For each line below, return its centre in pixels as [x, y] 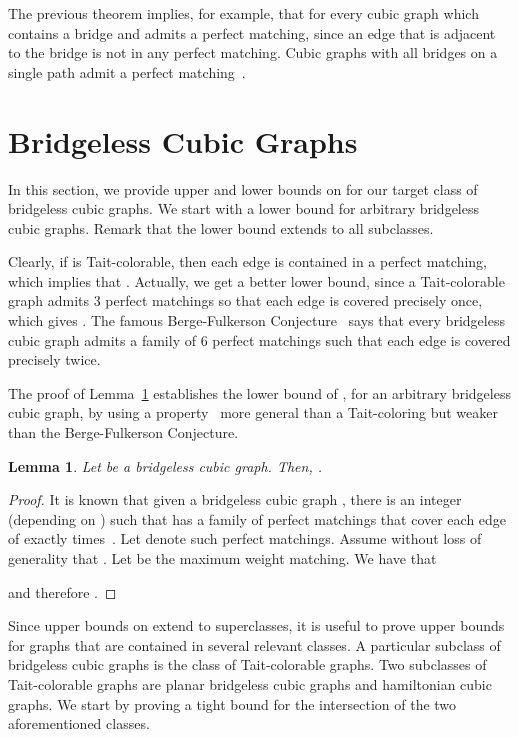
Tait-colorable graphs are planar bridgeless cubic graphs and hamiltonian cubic [250, 683]
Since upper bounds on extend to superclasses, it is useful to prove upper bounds [256, 625]
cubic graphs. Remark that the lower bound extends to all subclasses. [221, 227]
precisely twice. [54, 359]
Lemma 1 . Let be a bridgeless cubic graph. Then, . [165, 465]
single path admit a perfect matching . [127, 71]
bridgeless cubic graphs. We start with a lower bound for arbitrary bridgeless [244, 208]
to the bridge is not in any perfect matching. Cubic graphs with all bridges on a [253, 52]
